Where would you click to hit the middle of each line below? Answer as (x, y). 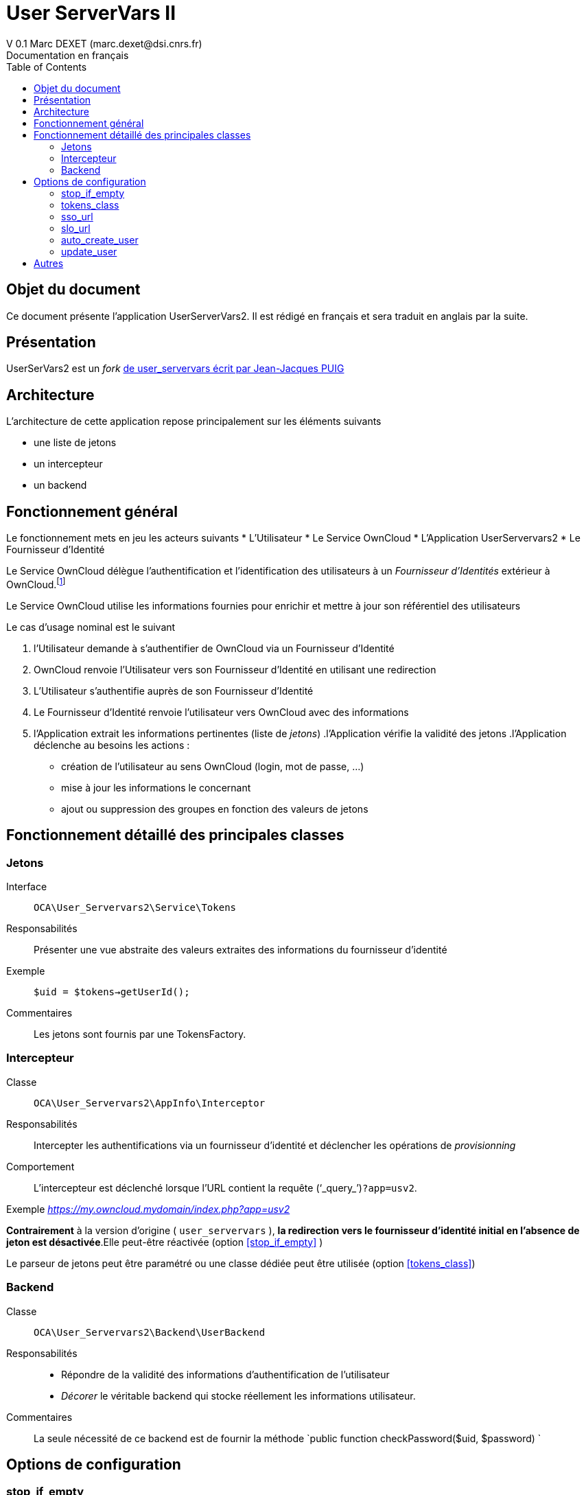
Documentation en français (68, 55)
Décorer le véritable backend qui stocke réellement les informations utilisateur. (238, 1395)
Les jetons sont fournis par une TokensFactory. (140, 1034)
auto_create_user (100, 240)
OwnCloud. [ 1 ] (36, 583)
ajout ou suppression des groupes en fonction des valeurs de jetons (215, 809)
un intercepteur (68, 464)
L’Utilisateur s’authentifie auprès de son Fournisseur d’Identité (174, 691)
